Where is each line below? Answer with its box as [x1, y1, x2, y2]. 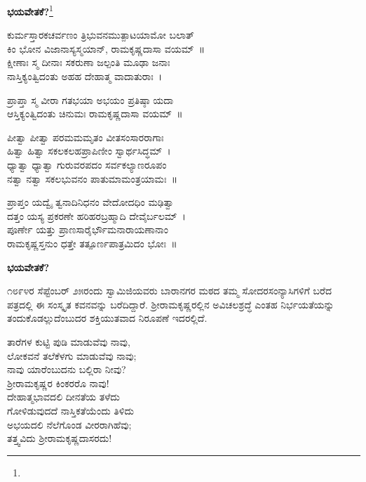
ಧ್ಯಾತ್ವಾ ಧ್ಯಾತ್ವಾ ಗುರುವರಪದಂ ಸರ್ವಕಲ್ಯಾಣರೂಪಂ [7, 157, 167, 171]
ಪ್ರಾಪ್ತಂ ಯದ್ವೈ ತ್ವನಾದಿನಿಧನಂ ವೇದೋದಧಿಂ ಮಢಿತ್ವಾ [7, 195, 175, 209]
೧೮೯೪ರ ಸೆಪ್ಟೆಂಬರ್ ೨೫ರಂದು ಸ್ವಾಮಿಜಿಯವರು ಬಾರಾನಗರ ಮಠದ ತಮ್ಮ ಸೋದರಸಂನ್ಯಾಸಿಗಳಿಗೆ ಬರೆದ [7, 283, 332, 298]
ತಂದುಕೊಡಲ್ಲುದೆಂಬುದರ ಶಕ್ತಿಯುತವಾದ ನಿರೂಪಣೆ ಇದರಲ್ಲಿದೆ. [7, 311, 208, 325]
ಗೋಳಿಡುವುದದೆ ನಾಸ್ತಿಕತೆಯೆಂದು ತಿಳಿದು [7, 403, 134, 417]
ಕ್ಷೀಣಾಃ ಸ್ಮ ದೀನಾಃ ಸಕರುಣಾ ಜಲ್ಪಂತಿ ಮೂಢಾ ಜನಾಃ [7, 55, 170, 70]
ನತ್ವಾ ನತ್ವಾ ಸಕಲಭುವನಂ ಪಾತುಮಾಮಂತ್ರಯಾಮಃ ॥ [7, 171, 177, 185]
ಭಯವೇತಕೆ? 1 [7, 2, 53, 18]
